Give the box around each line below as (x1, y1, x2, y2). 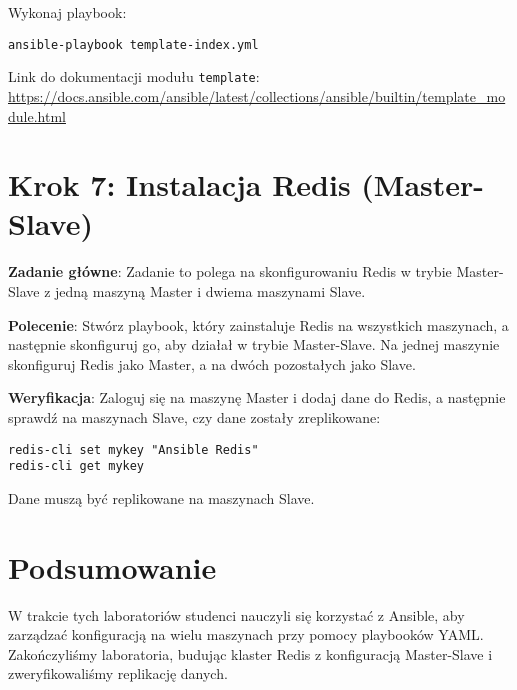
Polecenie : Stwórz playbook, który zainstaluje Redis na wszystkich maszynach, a (8, 314, 509, 335)
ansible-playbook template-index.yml (8, 37, 259, 52)
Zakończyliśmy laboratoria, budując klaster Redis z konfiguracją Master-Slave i (8, 643, 493, 664)
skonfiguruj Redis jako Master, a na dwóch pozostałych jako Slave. (8, 353, 416, 374)
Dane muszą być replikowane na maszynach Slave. (8, 487, 315, 508)
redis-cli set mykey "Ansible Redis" (8, 442, 259, 457)
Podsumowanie (8, 546, 217, 587)
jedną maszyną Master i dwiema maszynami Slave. (55, 281, 366, 301)
